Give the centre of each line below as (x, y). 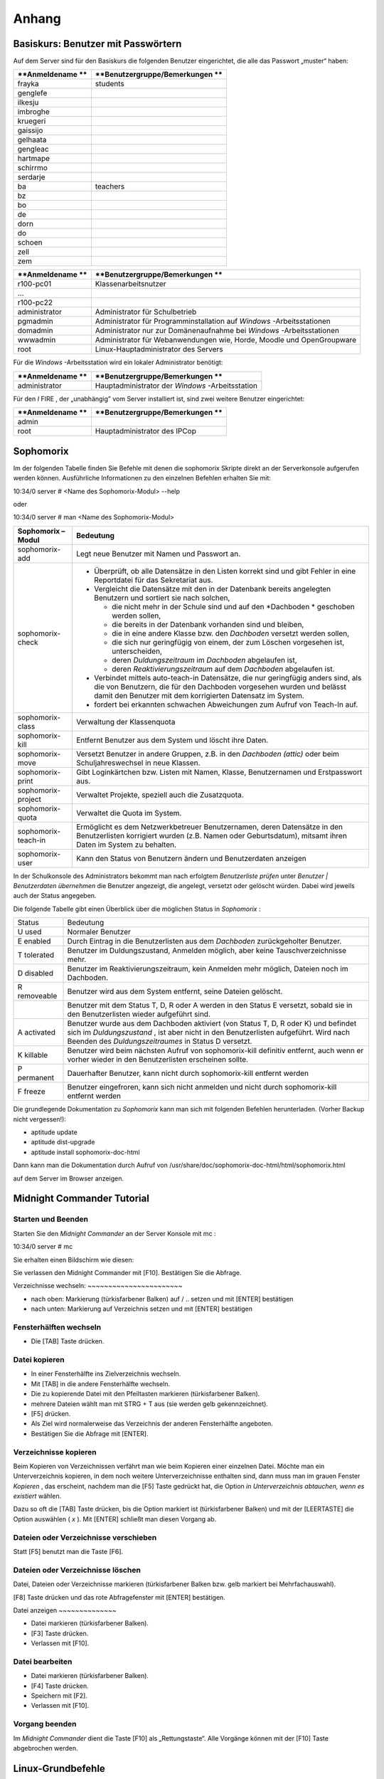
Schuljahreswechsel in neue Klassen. (138, 763)
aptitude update (54, 1132)
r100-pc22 (35, 302)
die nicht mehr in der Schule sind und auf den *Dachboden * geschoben (233, 606)
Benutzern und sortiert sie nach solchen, (162, 598)
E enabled (34, 941)
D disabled (35, 973)
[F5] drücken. (51, 1413)
